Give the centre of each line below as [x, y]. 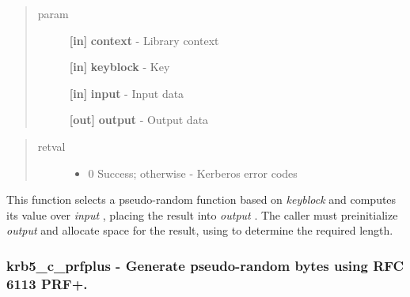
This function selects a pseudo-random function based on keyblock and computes [201, 199]
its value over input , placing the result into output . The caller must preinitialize [202, 214]
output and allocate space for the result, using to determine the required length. [200, 230]
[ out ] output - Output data [139, 120]
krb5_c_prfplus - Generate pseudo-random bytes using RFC [205, 265]
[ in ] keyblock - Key [120, 67]
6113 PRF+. [47, 283]
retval [51, 146]
